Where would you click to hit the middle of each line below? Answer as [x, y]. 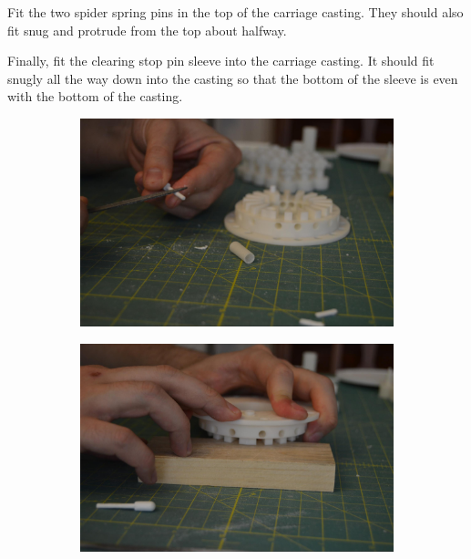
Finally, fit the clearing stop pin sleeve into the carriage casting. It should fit [221, 61]
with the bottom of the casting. [95, 96]
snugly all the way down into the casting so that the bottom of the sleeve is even [233, 78]
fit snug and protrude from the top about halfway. [147, 30]
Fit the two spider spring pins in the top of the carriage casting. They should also [235, 12]
